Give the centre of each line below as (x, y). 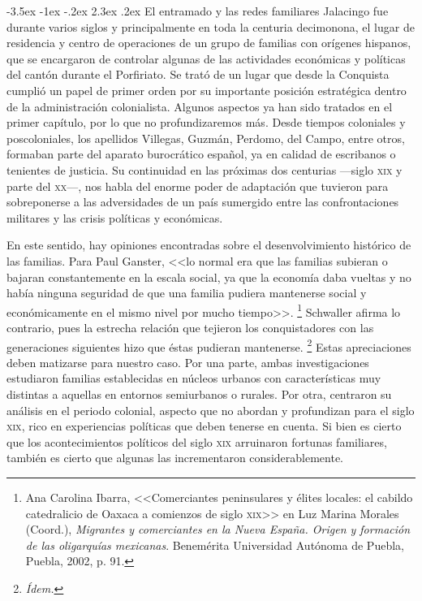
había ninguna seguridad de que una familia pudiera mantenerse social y (187, 293)
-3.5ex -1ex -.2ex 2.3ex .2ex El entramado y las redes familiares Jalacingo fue (198, 11)
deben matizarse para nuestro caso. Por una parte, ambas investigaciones (188, 362)
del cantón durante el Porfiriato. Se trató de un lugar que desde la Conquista (198, 74)
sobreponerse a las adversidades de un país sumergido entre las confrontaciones (203, 202)
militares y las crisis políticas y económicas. (115, 217)
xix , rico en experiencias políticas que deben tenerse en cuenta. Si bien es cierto (204, 426)
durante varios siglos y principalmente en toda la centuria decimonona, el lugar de (211, 26)
